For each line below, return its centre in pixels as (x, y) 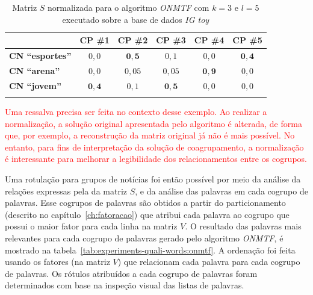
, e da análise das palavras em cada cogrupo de (222, 191)
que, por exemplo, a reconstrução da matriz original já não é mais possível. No (150, 135)
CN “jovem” (35, 85)
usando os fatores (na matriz (57, 262)
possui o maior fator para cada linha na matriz (91, 226)
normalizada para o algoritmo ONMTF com (129, 7)
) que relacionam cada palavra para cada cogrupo (209, 262)
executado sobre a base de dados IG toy (136, 19)
